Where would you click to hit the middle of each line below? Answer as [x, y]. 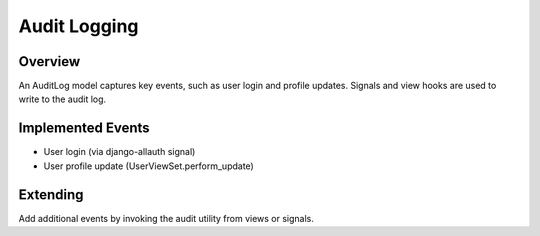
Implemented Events [84, 128]
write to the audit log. [62, 99]
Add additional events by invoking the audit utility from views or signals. [166, 218]
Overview [49, 61]
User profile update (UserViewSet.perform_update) [148, 166]
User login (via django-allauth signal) [119, 152]
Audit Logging [78, 26]
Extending [51, 194]
